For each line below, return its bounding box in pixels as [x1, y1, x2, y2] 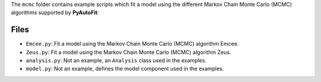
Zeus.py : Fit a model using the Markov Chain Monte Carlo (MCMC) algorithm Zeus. [26, 48, 231, 56]
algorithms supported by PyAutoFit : [11, 9, 99, 16]
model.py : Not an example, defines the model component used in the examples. [26, 65, 224, 72]
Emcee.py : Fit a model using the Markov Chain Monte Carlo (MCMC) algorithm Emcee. [26, 40, 239, 48]
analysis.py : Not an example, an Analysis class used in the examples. [26, 57, 207, 64]
